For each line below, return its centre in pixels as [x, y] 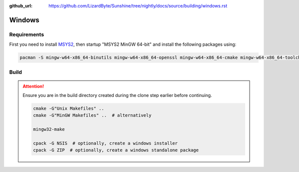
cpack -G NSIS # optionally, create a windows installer [105, 143]
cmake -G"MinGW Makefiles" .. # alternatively [92, 115]
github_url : [21, 6]
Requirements [27, 34]
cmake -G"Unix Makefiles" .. [69, 109]
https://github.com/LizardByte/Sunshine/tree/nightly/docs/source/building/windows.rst [138, 6]
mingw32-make [49, 129]
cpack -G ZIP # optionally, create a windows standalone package [116, 150]
